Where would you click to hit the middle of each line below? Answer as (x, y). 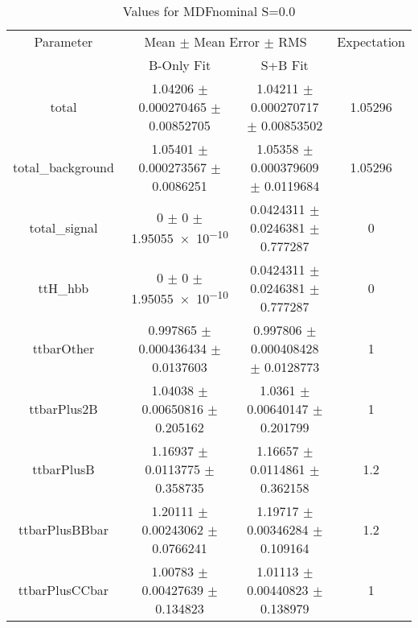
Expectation (371, 41)
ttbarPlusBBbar (63, 529)
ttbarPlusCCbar (64, 590)
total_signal (64, 227)
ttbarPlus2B (64, 409)
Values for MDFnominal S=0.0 (209, 11)
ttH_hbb (64, 288)
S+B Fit (285, 65)
